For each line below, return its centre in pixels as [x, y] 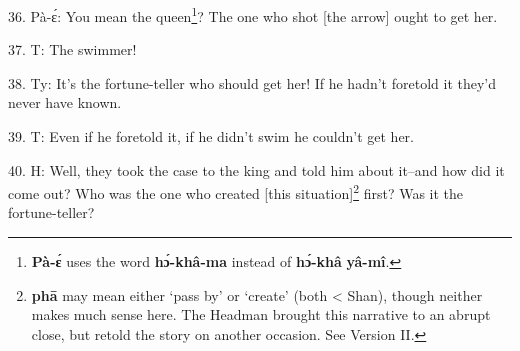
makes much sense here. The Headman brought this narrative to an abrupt [261, 314]
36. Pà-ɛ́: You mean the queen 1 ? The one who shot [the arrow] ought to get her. [253, 14]
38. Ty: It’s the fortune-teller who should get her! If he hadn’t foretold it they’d [252, 82]
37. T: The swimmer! [72, 49]
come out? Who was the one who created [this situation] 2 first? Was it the [236, 191]
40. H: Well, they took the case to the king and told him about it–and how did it [256, 169]
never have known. [65, 102]
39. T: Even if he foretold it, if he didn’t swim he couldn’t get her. [211, 136]
